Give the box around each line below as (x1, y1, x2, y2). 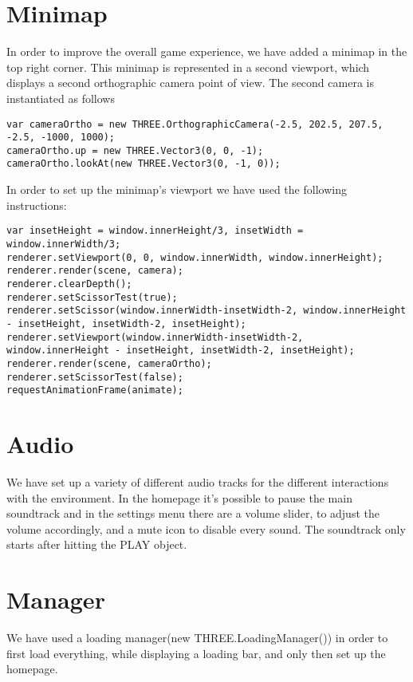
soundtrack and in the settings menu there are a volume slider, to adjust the (6, 505, 380, 522)
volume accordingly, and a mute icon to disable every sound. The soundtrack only (6, 520, 406, 537)
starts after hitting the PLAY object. (6, 536, 187, 553)
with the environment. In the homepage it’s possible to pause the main (6, 489, 352, 506)
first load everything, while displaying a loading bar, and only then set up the (6, 645, 386, 661)
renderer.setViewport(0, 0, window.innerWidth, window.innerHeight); (6, 251, 383, 263)
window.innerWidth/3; (6, 238, 121, 250)
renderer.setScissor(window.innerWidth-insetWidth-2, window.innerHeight (6, 305, 407, 317)
